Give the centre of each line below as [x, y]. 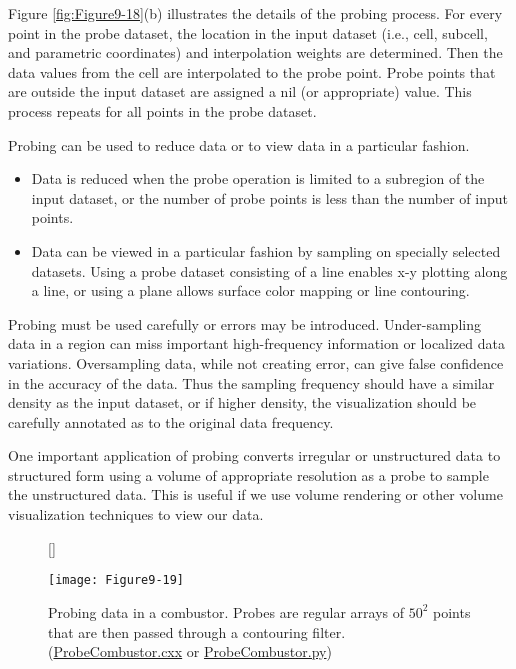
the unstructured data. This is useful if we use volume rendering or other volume [255, 494]
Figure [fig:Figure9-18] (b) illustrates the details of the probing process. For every [255, 13]
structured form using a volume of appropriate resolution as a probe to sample [248, 474]
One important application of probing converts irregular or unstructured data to [254, 455]
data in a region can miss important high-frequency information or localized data [256, 343]
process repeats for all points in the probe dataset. [162, 110]
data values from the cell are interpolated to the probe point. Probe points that [252, 71]
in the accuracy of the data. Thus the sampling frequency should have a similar [251, 382]
